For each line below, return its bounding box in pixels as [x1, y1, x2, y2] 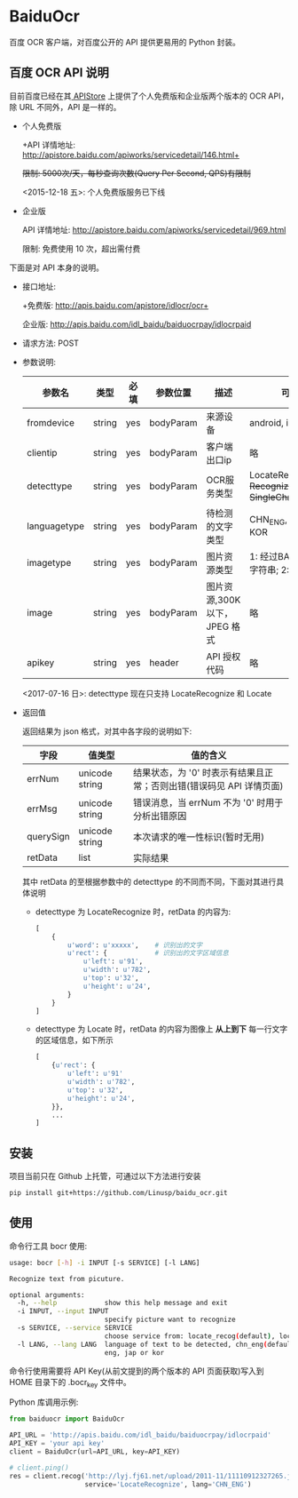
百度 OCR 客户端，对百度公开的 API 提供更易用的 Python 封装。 [9, 36, 241, 47]
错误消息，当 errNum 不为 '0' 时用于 [132, 796, 284, 809]
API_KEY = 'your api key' [9, 1439, 105, 1448]
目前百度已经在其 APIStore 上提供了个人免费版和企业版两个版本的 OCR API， [9, 91, 289, 101]
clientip [26, 446, 58, 458]
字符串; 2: [249, 563, 290, 576]
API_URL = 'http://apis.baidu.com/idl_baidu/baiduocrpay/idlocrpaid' [9, 1430, 272, 1440]
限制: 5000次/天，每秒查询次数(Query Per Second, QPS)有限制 [21, 167, 251, 179]
